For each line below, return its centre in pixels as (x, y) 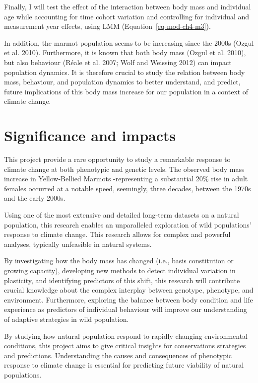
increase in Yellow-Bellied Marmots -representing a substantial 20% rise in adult (126, 179)
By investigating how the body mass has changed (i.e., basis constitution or (119, 261)
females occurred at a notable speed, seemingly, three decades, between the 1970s (128, 188)
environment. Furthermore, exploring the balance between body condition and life (129, 299)
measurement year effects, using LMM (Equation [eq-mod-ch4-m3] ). (107, 26)
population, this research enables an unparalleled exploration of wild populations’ (128, 224)
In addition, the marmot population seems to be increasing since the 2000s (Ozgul (129, 42)
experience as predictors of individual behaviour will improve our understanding (126, 309)
